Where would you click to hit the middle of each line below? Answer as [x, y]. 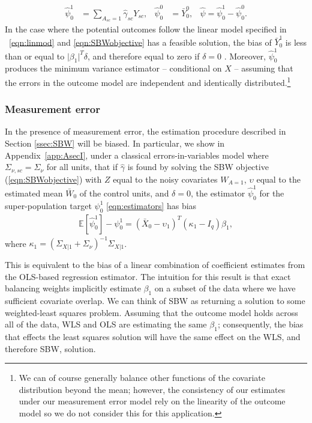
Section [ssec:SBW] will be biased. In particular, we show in [115, 143]
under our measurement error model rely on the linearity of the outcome [152, 401]
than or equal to [35, 56]
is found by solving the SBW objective [198, 167]
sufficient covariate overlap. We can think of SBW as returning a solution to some [155, 301]
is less [296, 42]
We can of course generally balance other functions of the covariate [142, 378]
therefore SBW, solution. [50, 348]
